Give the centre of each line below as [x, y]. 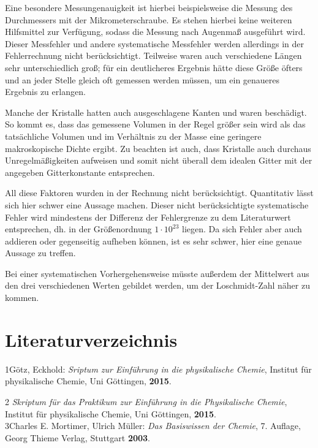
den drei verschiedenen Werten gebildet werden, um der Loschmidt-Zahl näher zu [157, 285]
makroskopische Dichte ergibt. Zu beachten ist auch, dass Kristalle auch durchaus [158, 148]
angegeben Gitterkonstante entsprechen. [80, 172]
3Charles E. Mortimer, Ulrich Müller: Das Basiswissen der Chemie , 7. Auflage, [153, 426]
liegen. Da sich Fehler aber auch [242, 229]
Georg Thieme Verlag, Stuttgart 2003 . [78, 437]
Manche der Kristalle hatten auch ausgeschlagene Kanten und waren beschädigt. [156, 112]
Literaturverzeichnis [91, 339]
